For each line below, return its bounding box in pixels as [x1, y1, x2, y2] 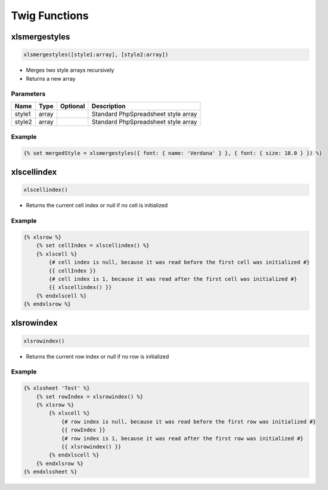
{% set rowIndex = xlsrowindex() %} [36, 393, 143, 400]
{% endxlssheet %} [23, 468, 78, 475]
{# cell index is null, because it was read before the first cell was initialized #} [48, 259, 310, 266]
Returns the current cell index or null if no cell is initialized [26, 202, 168, 209]
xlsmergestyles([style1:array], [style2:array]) [23, 51, 169, 58]
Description [91, 102, 126, 110]
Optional [60, 102, 85, 110]
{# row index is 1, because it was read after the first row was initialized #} [61, 435, 304, 442]
